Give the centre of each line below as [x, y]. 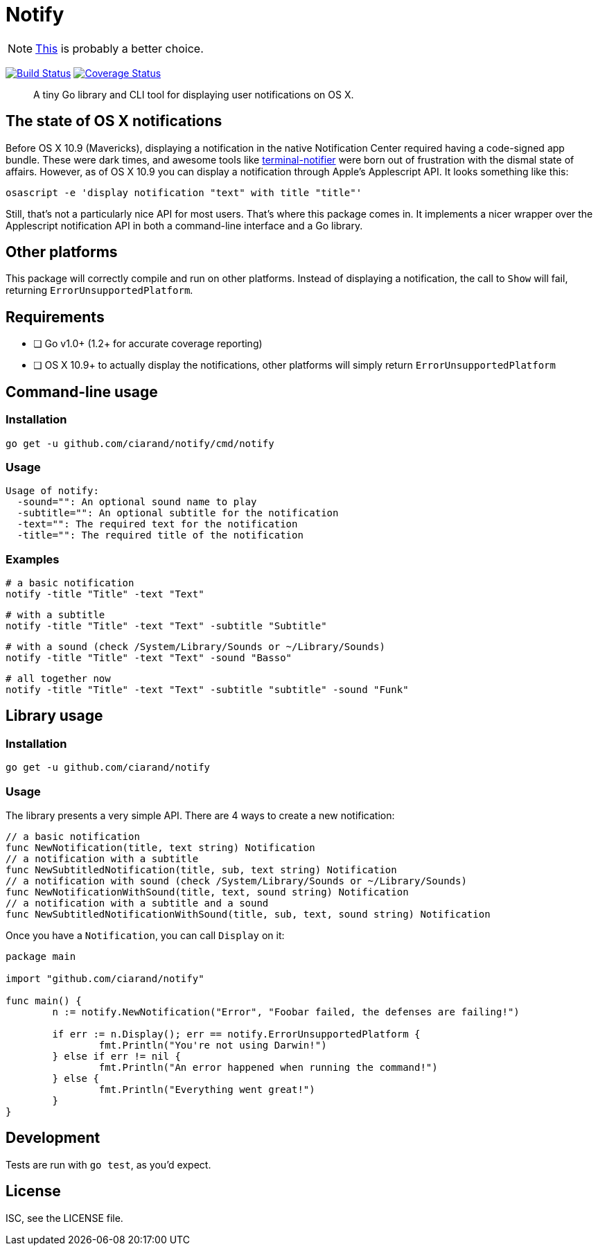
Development [53, 1138]
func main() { [44, 1000]
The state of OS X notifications [114, 121]
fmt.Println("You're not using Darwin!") [213, 1045]
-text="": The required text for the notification [157, 524]
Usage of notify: [52, 491]
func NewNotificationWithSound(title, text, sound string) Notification [207, 892]
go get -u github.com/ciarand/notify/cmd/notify [140, 443]
